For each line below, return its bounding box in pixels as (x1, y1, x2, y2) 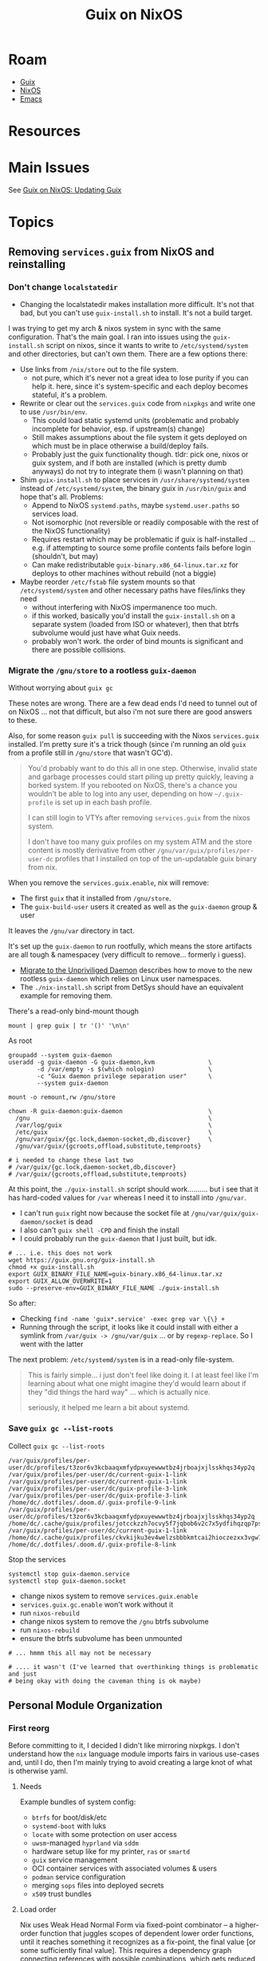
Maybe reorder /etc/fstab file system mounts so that (19, 577, 195, 586)
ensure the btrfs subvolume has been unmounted (19, 1633, 183, 1643)
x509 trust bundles (31, 1889, 92, 1899)
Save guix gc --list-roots (8, 1423, 114, 1434)
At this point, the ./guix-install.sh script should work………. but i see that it (8, 1184, 259, 1194)
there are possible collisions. (31, 645, 126, 654)
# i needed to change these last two (8, 1156, 134, 1164)
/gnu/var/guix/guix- (191, 1210, 259, 1218)
